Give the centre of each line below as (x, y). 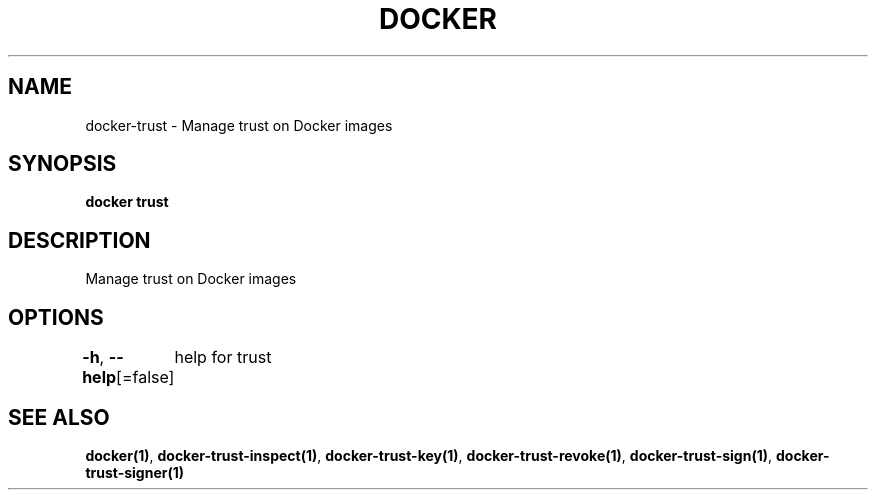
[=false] (145, 377)
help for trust (223, 357)
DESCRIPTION (79, 240)
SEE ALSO (59, 417)
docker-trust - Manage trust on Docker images (239, 125)
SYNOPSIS (62, 164)
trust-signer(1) (135, 472)
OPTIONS (56, 317)
